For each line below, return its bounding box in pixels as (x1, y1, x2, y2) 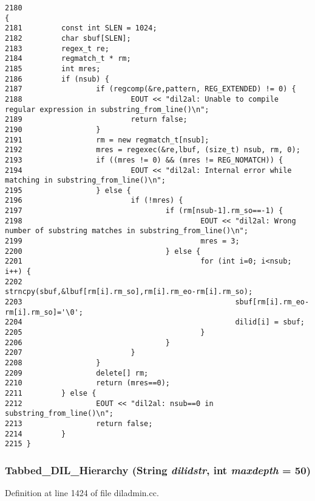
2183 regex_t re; (5, 44, 109, 53)
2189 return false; (5, 115, 188, 124)
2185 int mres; (5, 64, 101, 73)
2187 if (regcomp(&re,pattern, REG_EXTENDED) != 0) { (5, 85, 296, 94)
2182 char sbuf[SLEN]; (5, 33, 131, 43)
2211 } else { (5, 388, 97, 398)
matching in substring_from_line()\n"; (5, 176, 166, 185)
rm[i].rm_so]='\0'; (5, 307, 83, 317)
